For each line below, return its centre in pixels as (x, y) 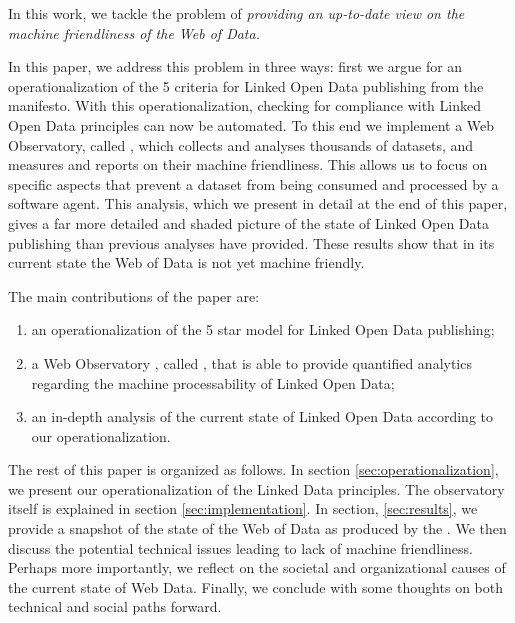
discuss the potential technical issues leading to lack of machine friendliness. (240, 547)
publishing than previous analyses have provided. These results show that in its (251, 242)
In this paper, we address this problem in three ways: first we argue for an (235, 66)
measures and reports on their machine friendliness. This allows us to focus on (248, 164)
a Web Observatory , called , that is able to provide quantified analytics (251, 362)
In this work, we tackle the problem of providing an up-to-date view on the (236, 13)
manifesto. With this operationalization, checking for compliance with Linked (244, 105)
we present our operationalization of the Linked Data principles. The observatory (256, 488)
